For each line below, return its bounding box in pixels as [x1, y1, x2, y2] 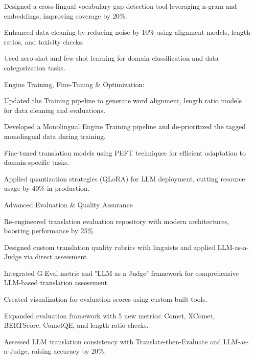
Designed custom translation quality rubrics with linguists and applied [4, 242, 215, 252]
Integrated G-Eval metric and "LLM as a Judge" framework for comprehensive [4, 268, 239, 278]
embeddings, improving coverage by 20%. [4, 10, 127, 21]
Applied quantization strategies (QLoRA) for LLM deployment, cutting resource [4, 173, 245, 183]
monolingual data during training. [4, 131, 106, 141]
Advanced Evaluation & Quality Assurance [4, 199, 133, 209]
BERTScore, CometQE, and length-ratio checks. [4, 320, 149, 330]
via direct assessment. [23, 251, 89, 262]
